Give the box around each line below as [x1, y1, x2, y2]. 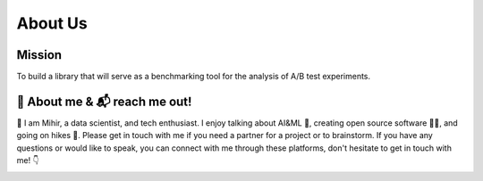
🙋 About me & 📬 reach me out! [16, 94, 192, 109]
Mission [16, 47, 63, 62]
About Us [16, 13, 89, 33]
